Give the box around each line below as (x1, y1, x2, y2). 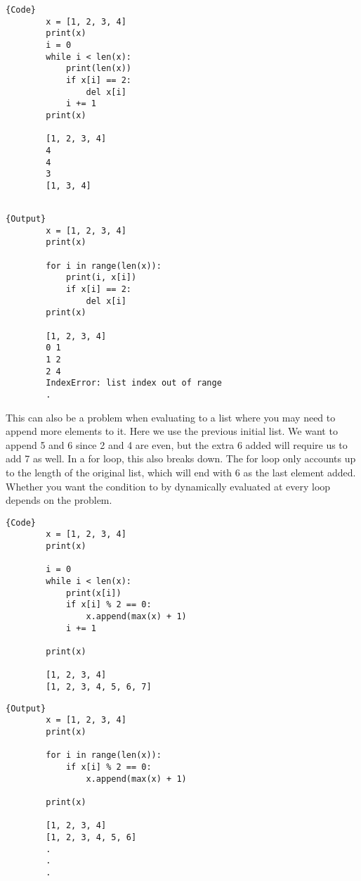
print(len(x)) (65, 63, 131, 74)
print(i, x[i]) (65, 272, 137, 283)
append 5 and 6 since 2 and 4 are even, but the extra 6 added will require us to (6, 437, 348, 452)
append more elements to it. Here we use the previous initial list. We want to (6, 424, 338, 438)
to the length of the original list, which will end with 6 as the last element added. (6, 465, 356, 480)
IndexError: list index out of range (46, 378, 222, 388)
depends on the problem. (6, 493, 112, 507)
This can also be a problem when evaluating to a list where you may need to (6, 410, 336, 424)
